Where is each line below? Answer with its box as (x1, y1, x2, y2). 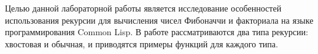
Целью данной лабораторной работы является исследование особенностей (5, 2, 282, 14)
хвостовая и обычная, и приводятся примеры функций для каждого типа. (5, 37, 278, 50)
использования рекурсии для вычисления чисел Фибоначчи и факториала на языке (5, 13, 314, 26)
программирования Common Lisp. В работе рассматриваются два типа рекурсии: (5, 25, 308, 38)
